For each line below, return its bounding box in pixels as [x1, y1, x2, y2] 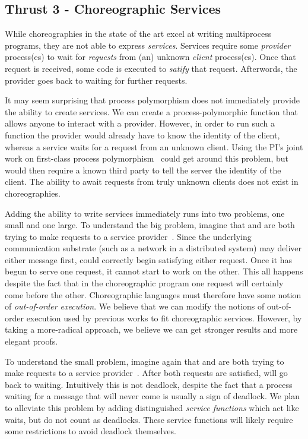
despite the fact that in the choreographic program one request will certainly [5, 277, 284, 289]
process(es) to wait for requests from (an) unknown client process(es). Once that [5, 50, 296, 63]
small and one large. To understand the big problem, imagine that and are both [5, 219, 295, 231]
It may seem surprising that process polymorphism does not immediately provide [5, 94, 300, 106]
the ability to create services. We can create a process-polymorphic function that [5, 105, 298, 118]
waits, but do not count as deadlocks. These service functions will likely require [5, 413, 293, 425]
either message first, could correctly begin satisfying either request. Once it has [5, 253, 293, 266]
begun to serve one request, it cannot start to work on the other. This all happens [5, 265, 303, 277]
